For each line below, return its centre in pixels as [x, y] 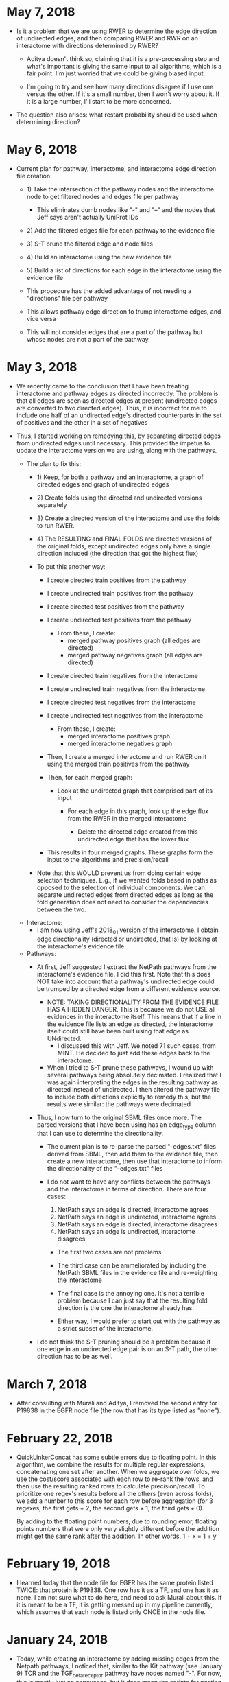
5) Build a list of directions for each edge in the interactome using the [124, 270]
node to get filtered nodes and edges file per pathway [103, 196]
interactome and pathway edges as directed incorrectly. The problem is [117, 393]
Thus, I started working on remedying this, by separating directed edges [118, 436]
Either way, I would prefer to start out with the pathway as [139, 1321]
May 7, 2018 [41, 12]
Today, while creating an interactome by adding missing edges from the [118, 1659]
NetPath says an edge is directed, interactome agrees [133, 1210]
